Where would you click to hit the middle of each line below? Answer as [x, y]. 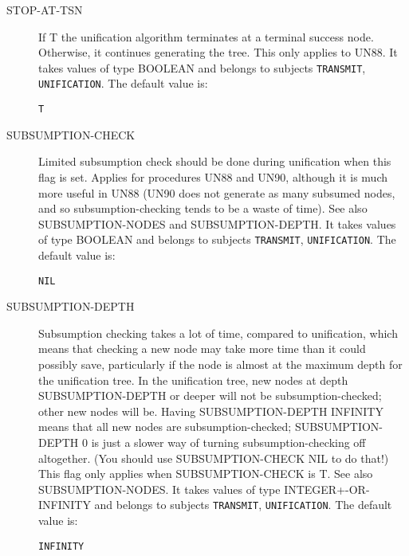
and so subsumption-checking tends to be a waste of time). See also [203, 208]
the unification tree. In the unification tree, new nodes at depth [193, 380]
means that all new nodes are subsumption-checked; [165, 427]
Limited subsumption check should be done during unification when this [215, 161]
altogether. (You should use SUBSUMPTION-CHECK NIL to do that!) [214, 458]
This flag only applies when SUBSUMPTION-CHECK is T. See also [206, 474]
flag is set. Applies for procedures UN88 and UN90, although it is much [213, 176]
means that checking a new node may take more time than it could [202, 348]
